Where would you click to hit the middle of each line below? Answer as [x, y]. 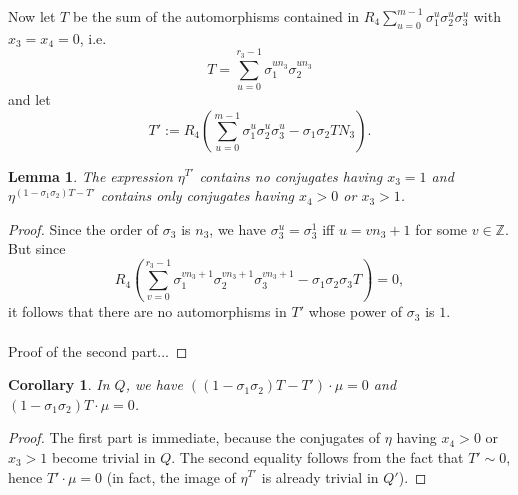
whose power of [355, 311]
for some [441, 228]
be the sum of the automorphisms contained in [216, 16]
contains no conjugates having [291, 175]
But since [37, 248]
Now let [32, 16]
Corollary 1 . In [59, 384]
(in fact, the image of [171, 476]
